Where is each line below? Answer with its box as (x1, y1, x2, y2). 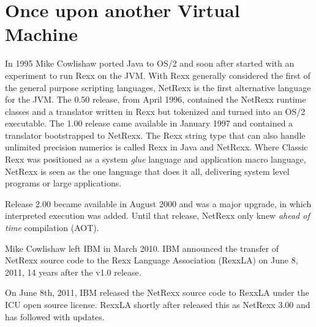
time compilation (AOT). (5, 221, 99, 234)
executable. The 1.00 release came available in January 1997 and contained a (5, 117, 293, 130)
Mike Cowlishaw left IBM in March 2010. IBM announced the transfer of (5, 241, 279, 254)
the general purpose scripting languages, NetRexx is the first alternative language (5, 81, 311, 94)
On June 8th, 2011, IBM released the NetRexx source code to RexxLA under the (5, 286, 309, 299)
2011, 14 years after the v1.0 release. (5, 265, 141, 278)
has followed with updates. (5, 310, 105, 323)
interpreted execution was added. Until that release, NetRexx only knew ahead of (5, 209, 310, 222)
